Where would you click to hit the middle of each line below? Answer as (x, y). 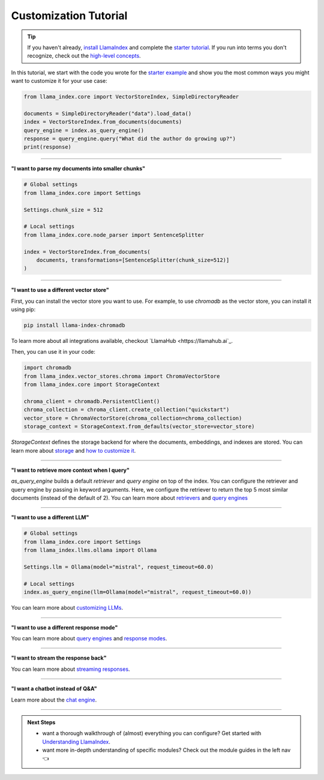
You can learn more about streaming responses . (70, 669)
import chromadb (48, 368)
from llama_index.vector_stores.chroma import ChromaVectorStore (122, 376)
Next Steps (41, 722)
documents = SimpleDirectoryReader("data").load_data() (108, 113)
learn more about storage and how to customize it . (73, 450)
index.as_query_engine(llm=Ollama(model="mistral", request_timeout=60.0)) (138, 592)
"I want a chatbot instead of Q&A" (54, 689)
